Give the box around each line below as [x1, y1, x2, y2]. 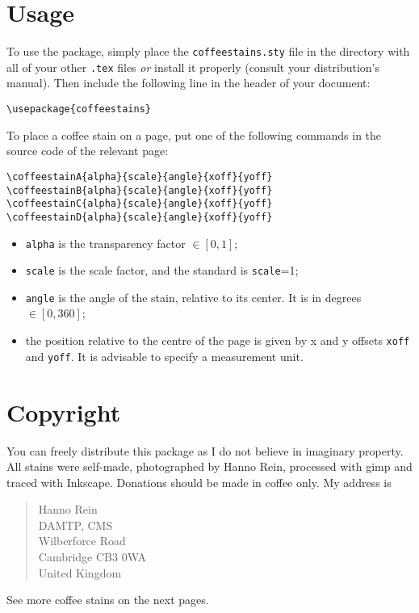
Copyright [6, 395, 121, 428]
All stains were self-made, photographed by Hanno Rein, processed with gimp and [6, 458, 413, 475]
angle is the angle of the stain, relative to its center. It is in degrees [25, 288, 362, 305]
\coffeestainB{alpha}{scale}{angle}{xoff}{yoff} [6, 184, 273, 196]
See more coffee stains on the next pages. [6, 591, 209, 608]
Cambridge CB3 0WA [38, 548, 147, 565]
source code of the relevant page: [6, 142, 169, 159]
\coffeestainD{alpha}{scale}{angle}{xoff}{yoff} [6, 211, 273, 223]
